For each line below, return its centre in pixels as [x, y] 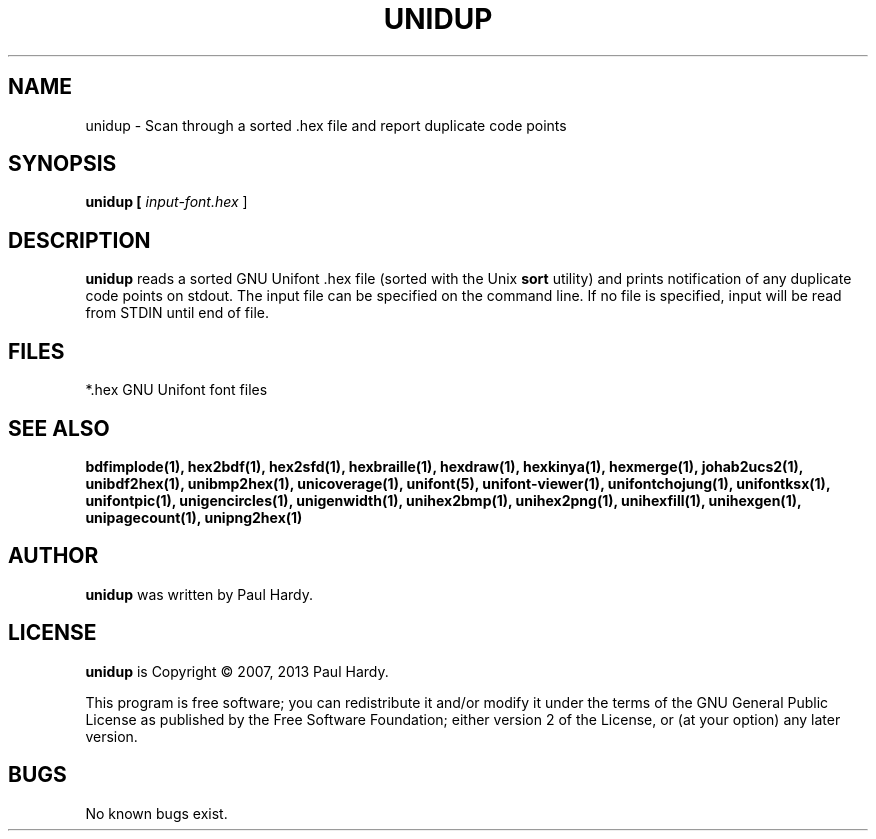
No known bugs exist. [156, 813]
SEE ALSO [59, 428]
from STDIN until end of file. [177, 313]
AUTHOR [53, 556]
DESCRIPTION [79, 240]
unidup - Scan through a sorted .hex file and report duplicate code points [326, 125]
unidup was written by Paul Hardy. [199, 594]
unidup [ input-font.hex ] [166, 202]
